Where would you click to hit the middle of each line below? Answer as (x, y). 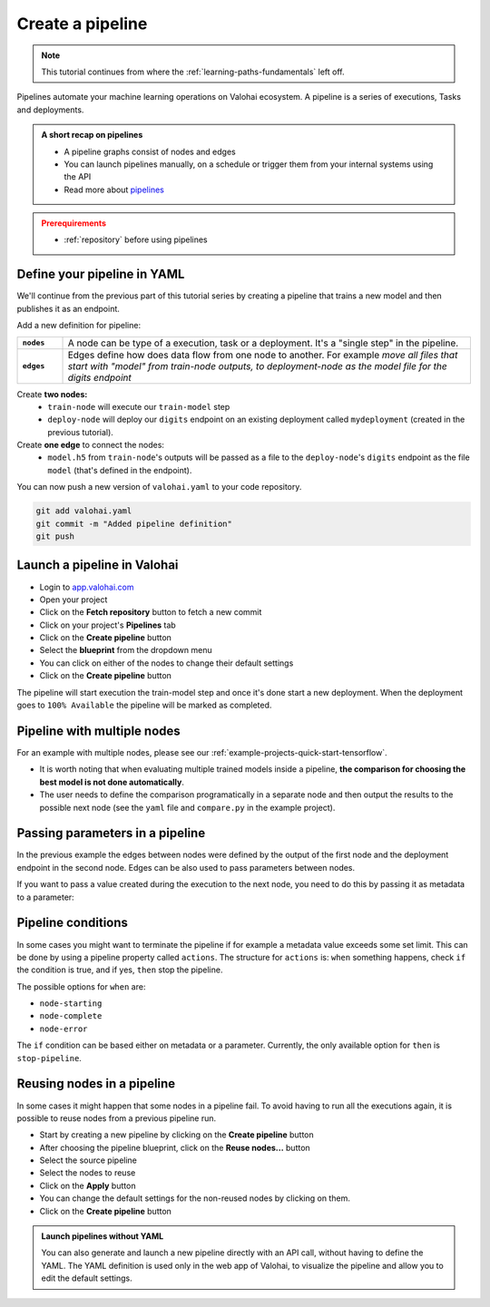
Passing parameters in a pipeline (111, 833)
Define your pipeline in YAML (101, 274)
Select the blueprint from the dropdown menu (126, 650)
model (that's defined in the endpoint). (120, 470)
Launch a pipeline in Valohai (98, 566)
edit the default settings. (87, 1278)
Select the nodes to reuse (88, 1173)
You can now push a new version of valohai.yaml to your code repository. (159, 487)
